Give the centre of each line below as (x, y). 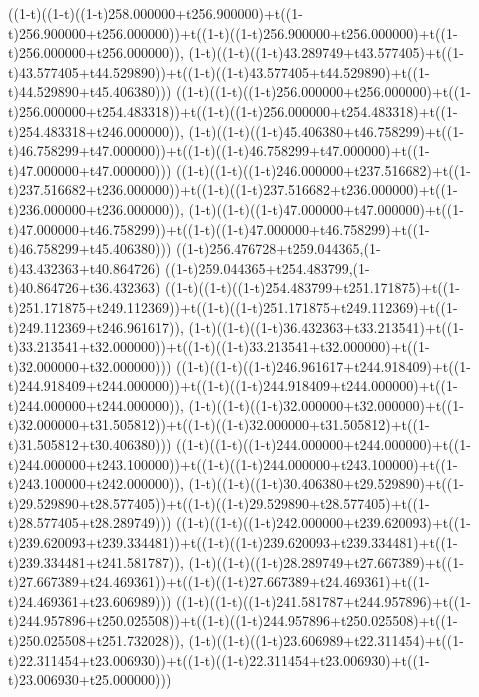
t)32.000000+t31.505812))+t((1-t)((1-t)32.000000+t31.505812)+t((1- (219, 424)
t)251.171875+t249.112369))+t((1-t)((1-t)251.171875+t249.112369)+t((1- (233, 306)
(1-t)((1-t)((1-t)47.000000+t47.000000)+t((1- (326, 208)
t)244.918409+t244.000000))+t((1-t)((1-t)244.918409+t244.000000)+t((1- (233, 385)
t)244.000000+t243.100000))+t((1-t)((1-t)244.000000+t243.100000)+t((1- (233, 463)
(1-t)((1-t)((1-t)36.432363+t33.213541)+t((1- (326, 326)
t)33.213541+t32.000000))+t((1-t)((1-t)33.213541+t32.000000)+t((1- (219, 346)
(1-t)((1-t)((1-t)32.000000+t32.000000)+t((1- (326, 404)
